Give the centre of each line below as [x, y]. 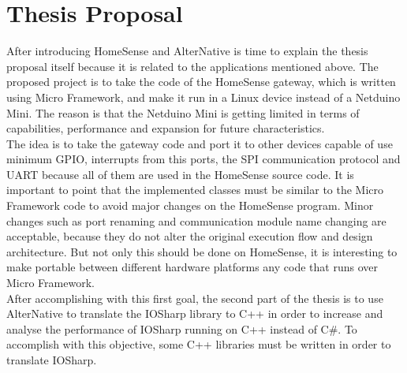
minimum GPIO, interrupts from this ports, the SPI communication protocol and [203, 159]
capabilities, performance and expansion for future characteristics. [166, 128]
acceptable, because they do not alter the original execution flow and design [190, 236]
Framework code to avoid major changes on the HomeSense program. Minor [190, 205]
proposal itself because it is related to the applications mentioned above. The [192, 66]
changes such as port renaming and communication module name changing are [196, 220]
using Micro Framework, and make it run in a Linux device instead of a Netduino [203, 97]
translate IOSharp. [52, 360]
